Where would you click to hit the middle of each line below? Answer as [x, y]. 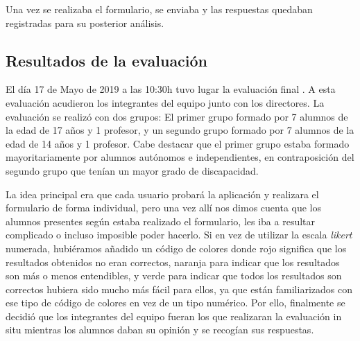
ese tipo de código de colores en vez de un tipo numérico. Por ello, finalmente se [175, 303]
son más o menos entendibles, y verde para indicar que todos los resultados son [174, 276]
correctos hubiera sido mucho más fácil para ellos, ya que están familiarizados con [179, 289]
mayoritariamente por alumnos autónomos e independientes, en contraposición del [180, 157]
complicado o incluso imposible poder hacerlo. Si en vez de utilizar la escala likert [179, 235]
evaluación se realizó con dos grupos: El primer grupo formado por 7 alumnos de [177, 116]
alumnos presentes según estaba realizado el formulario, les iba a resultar [161, 221]
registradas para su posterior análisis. [85, 23]
